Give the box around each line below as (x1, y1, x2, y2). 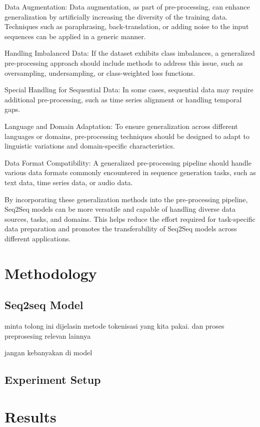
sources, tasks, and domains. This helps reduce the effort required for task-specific (4, 213, 255, 224)
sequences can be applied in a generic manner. (4, 31, 146, 41)
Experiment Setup (4, 372, 101, 387)
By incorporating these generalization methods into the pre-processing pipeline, (4, 194, 248, 204)
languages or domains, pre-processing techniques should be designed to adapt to (4, 130, 249, 141)
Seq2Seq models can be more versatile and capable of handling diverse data (4, 204, 235, 214)
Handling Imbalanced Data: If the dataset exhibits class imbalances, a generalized (4, 48, 255, 58)
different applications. (4, 233, 71, 243)
